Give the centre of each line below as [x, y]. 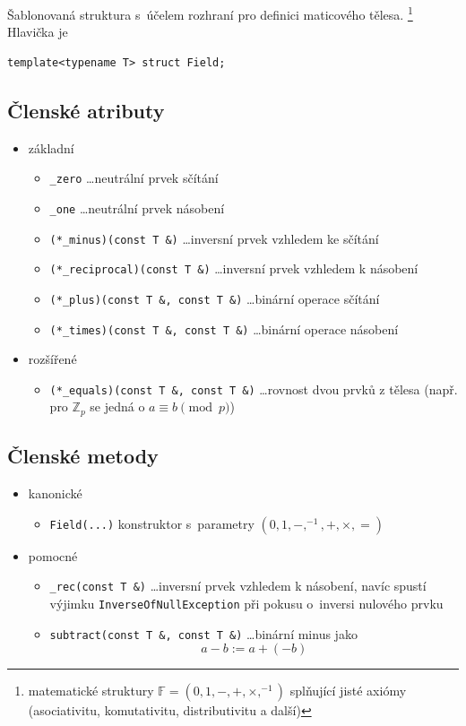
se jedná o [117, 406]
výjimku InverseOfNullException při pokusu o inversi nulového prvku [246, 603]
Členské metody [83, 456]
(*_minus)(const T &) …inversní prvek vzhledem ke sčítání [214, 238]
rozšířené [52, 359]
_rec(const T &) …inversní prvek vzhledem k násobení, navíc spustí [238, 586]
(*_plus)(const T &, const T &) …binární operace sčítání [215, 298]
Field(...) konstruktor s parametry [152, 523]
